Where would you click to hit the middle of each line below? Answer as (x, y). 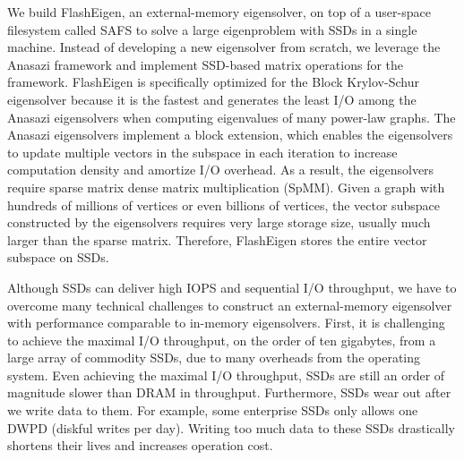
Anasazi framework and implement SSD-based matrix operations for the (206, 64)
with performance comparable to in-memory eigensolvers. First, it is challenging (226, 323)
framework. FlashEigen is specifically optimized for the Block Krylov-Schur (213, 82)
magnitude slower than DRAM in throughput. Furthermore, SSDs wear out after (229, 392)
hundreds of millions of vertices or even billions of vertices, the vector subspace (223, 204)
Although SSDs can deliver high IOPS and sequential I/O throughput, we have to (232, 287)
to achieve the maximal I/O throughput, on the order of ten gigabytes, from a (222, 340)
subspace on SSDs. (58, 257)
